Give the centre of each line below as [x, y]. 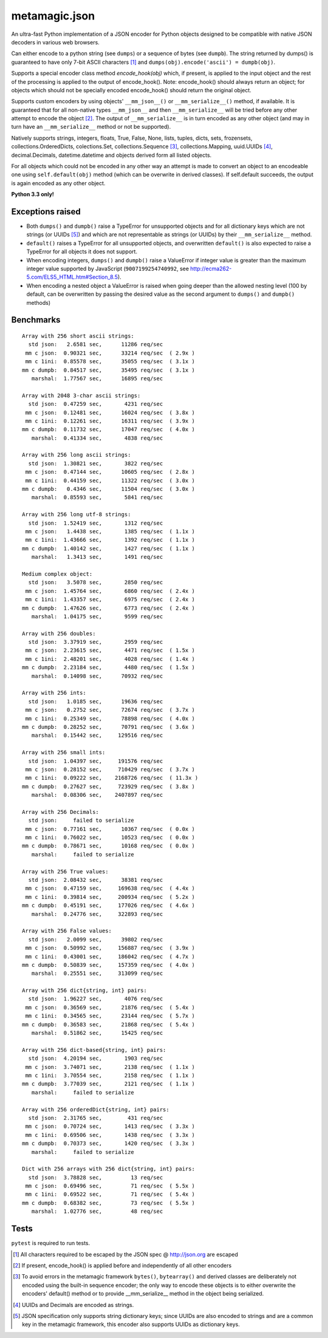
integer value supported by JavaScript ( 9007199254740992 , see [108, 269]
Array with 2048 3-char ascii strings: [81, 395]
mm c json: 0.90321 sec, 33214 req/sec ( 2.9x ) [110, 353]
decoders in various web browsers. [55, 42]
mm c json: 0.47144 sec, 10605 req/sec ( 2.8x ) [110, 472]
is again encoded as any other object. [58, 183]
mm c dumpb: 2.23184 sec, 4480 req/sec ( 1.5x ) [109, 667]
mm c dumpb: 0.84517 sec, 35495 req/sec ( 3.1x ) [109, 370]
